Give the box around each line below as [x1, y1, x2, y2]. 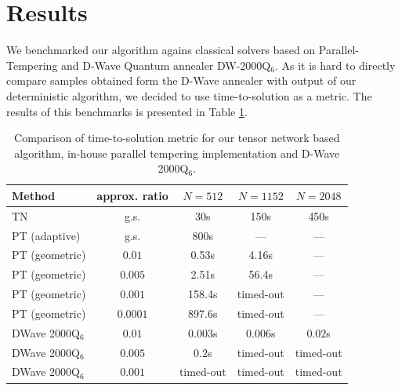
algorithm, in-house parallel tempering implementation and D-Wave [14, 144, 340, 161]
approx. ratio [96, 187, 168, 203]
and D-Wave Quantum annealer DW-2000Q [61, 56, 271, 73]
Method [12, 187, 56, 203]
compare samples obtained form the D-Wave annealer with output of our [6, 72, 357, 89]
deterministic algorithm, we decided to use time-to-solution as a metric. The [6, 87, 372, 104]
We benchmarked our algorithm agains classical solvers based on [6, 42, 316, 58]
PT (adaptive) [12, 227, 81, 243]
